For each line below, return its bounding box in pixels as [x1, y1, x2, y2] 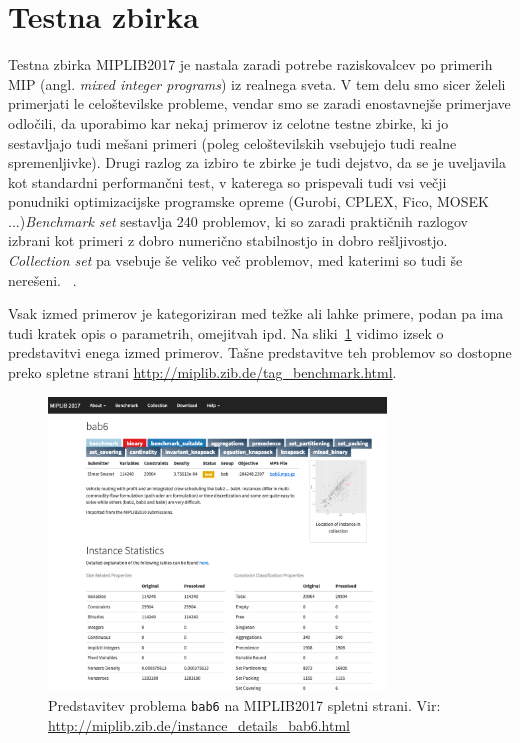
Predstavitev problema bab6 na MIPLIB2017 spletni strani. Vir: [48, 695, 441, 716]
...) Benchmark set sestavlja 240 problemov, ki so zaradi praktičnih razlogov [8, 210, 469, 231]
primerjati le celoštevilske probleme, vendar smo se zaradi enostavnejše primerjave [8, 93, 511, 114]
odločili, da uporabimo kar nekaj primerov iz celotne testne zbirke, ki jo [8, 112, 449, 133]
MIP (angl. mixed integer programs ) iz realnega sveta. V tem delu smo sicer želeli [8, 73, 506, 94]
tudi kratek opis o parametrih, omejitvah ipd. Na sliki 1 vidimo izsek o [8, 322, 444, 343]
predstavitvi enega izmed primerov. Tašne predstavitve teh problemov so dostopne [8, 342, 512, 363]
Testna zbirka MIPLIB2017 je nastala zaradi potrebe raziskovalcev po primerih [8, 54, 493, 75]
